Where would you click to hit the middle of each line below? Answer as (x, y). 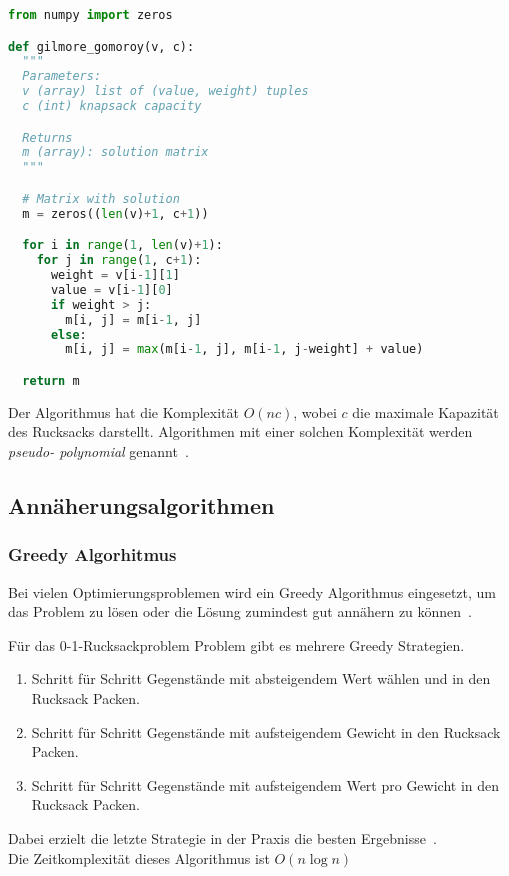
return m (51, 380)
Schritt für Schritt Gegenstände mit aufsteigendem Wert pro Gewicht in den (265, 784)
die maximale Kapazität (425, 411)
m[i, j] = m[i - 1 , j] (133, 319)
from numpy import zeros (90, 15)
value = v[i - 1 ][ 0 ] (111, 289)
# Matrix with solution (101, 198)
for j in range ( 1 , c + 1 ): (119, 260)
